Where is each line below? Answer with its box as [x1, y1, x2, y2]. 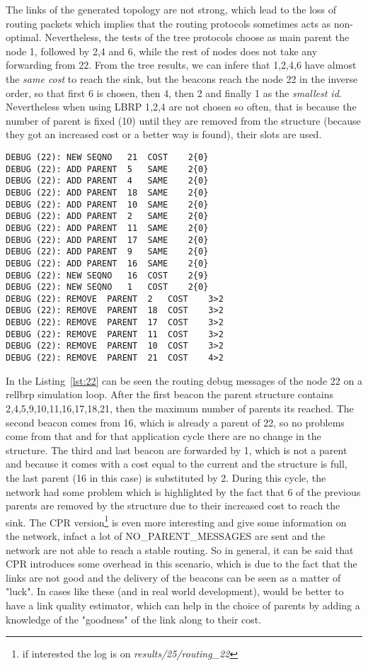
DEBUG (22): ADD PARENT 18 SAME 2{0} [6, 187, 209, 198]
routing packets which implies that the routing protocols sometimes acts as [6, 16, 331, 30]
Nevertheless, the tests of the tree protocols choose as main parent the [45, 30, 350, 45]
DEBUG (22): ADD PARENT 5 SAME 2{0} [6, 164, 209, 174]
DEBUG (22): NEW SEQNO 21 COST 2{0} [6, 152, 209, 162]
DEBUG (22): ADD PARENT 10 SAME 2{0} [6, 199, 209, 210]
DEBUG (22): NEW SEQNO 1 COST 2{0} [6, 282, 209, 293]
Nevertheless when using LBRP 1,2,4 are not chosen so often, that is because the [6, 99, 357, 114]
